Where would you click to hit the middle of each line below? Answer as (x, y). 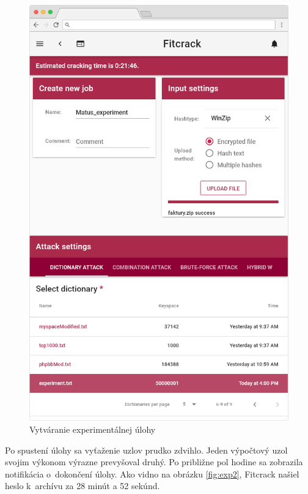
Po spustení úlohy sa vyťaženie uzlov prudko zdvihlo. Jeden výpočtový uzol (146, 450)
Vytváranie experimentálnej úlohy (93, 429)
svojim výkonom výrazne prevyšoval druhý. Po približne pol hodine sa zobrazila (154, 462)
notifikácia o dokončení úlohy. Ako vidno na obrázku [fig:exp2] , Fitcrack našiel (152, 473)
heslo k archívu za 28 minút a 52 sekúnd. (82, 486)
